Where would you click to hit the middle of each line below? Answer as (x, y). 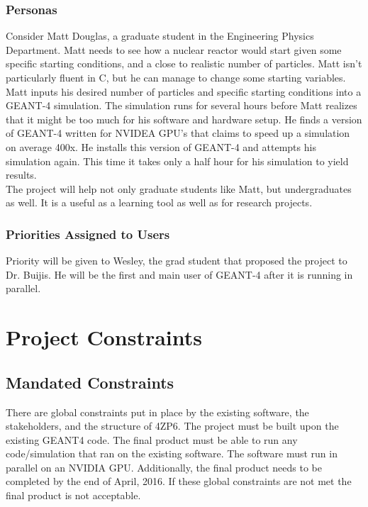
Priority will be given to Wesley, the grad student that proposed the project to (177, 261)
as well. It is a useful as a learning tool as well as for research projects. (159, 202)
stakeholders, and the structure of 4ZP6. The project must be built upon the (172, 426)
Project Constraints (104, 337)
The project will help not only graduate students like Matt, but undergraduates (179, 188)
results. (21, 175)
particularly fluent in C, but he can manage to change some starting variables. (176, 77)
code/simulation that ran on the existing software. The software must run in (172, 453)
